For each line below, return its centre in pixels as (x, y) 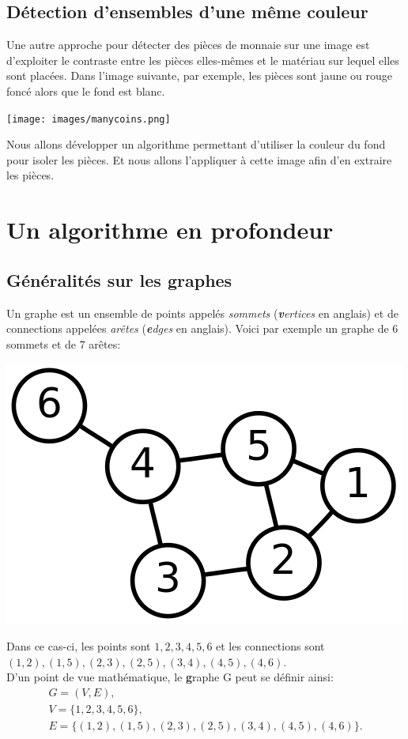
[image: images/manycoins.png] (89, 119)
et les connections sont (270, 645)
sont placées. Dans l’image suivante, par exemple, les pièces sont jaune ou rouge (200, 75)
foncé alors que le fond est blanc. (86, 90)
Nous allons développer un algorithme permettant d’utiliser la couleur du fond (196, 144)
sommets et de (42, 343)
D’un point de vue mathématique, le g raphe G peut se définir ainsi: (170, 677)
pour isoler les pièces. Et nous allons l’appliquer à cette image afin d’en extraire (199, 159)
